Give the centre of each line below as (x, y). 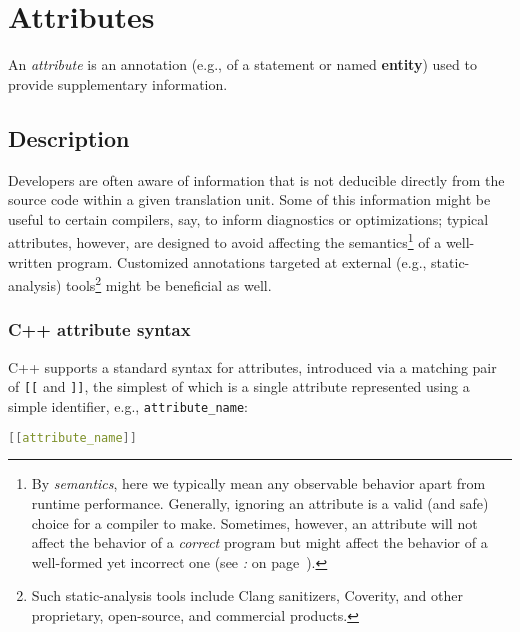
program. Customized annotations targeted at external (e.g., (242, 261)
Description (69, 137)
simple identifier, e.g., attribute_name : (128, 405)
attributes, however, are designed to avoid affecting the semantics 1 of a (225, 240)
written (30, 261)
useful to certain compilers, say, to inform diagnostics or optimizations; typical (248, 218)
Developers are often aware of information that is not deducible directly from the (256, 179)
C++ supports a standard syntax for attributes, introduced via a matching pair (252, 366)
